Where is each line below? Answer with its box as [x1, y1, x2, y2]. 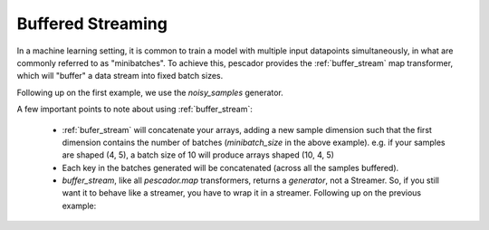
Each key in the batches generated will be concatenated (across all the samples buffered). [62, 162, 399, 173]
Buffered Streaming [16, 14, 168, 34]
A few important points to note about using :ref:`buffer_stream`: [16, 104, 253, 115]
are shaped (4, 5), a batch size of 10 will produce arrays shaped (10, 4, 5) [62, 149, 335, 160]
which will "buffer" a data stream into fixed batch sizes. [16, 71, 224, 81]
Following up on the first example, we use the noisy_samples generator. [16, 87, 284, 98]
